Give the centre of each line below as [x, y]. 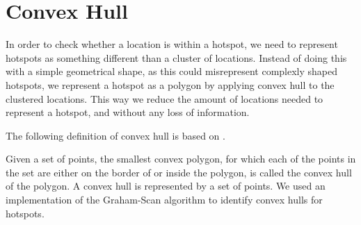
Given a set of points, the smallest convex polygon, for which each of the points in [181, 159]
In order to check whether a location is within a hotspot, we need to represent [172, 44]
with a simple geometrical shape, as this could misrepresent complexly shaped [172, 71]
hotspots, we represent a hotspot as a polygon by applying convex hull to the [170, 84]
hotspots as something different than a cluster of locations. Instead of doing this [176, 57]
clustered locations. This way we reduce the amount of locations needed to [165, 98]
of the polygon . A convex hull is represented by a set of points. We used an [166, 186]
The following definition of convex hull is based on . [115, 135]
